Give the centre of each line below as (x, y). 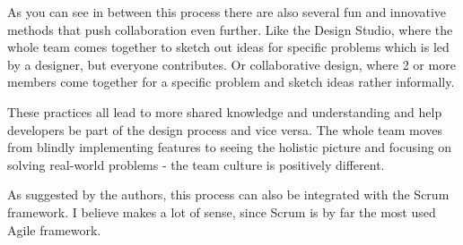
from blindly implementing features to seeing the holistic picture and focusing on (230, 147)
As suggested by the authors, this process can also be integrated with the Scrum (228, 194)
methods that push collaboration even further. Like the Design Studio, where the (230, 29)
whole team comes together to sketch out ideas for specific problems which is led (228, 47)
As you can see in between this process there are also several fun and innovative (227, 12)
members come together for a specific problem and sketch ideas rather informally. (231, 82)
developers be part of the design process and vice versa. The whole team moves (225, 129)
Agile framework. (54, 229)
